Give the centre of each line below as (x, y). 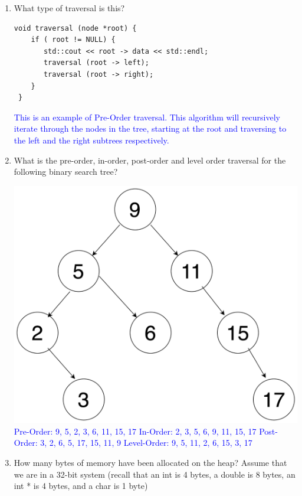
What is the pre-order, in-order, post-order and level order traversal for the (150, 160)
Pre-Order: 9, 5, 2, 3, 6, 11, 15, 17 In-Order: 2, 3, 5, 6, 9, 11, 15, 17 (135, 431)
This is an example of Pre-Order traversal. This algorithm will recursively (147, 117)
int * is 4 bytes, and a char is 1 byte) (81, 486)
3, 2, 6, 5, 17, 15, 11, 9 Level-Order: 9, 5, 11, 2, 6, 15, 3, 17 (146, 443)
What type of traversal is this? (69, 8)
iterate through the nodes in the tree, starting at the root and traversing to (150, 128)
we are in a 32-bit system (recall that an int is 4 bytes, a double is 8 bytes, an (155, 474)
